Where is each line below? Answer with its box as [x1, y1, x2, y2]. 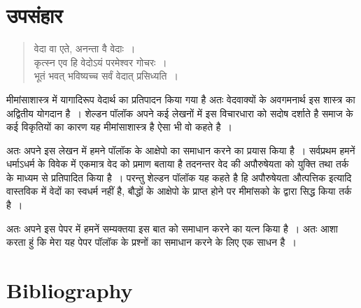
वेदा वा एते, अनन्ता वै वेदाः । [34, 41, 136, 56]
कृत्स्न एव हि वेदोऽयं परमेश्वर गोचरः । [34, 54, 167, 69]
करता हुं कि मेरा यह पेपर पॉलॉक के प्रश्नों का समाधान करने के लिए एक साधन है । [6, 235, 297, 249]
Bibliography [6, 276, 133, 305]
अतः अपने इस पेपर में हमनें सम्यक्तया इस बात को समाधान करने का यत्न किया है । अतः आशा [6, 221, 338, 235]
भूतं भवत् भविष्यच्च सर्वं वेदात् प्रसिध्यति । [34, 68, 178, 83]
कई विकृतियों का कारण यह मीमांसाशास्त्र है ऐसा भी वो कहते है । [6, 119, 233, 134]
